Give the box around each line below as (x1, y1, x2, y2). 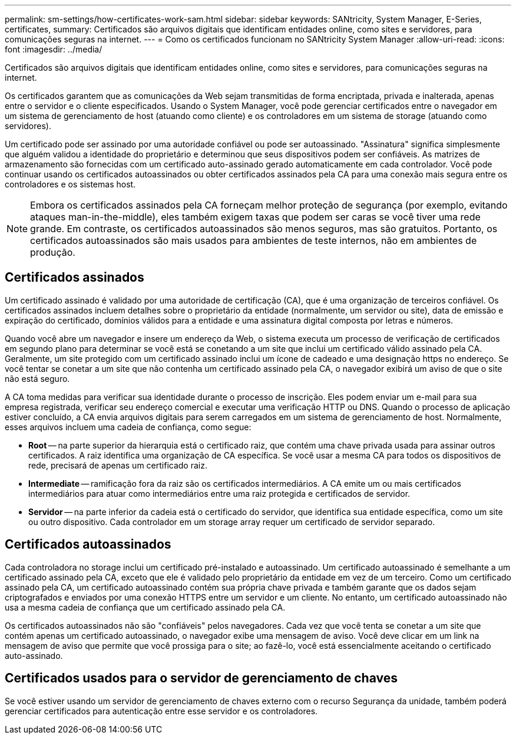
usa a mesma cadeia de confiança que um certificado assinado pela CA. (5, 602, 286, 612)
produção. (30, 246, 75, 258)
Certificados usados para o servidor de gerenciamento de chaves (5, 671, 398, 686)
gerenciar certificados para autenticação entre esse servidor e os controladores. (5, 705, 318, 716)
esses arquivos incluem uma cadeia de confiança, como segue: (5, 421, 252, 432)
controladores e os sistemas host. (5, 179, 136, 189)
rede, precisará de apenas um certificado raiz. (28, 460, 207, 470)
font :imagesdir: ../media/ (5, 44, 102, 54)
